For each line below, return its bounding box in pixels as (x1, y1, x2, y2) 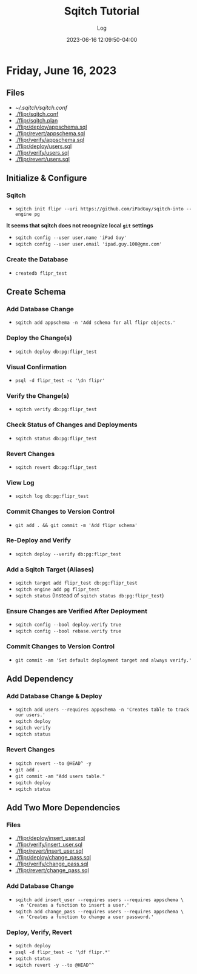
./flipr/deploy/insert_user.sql (15, 835, 85, 842)
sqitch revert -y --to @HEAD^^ (15, 962, 95, 968)
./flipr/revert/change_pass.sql (15, 867, 89, 874)
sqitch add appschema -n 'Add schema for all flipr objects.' (15, 320, 176, 326)
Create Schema (6, 287, 66, 297)
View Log (6, 478, 35, 486)
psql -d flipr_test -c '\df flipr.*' (15, 949, 111, 955)
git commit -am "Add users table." (15, 773, 105, 779)
